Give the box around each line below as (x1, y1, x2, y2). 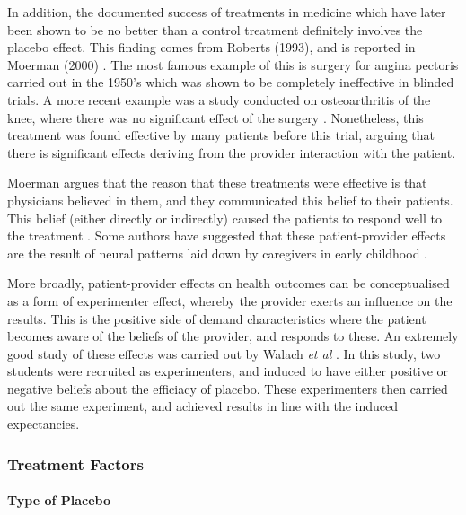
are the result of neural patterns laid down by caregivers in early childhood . (7, 243, 427, 262)
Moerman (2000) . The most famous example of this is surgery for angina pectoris (7, 55, 459, 74)
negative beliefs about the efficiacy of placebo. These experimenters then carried (7, 379, 448, 397)
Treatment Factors (7, 452, 144, 475)
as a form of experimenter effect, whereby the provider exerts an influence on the (7, 291, 453, 310)
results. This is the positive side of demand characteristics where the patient (7, 309, 426, 327)
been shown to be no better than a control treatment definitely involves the (7, 20, 423, 39)
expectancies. (7, 415, 80, 433)
